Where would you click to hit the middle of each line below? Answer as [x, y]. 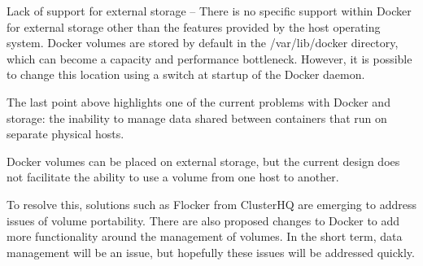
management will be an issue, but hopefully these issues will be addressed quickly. [211, 252]
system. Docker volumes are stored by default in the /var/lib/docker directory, [203, 43]
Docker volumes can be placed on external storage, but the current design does [203, 161]
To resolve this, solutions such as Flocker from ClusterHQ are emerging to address [211, 204]
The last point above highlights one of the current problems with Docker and [198, 101]
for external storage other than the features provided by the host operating [194, 26]
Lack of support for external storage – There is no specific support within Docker [209, 11]
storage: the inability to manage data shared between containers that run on [197, 118]
